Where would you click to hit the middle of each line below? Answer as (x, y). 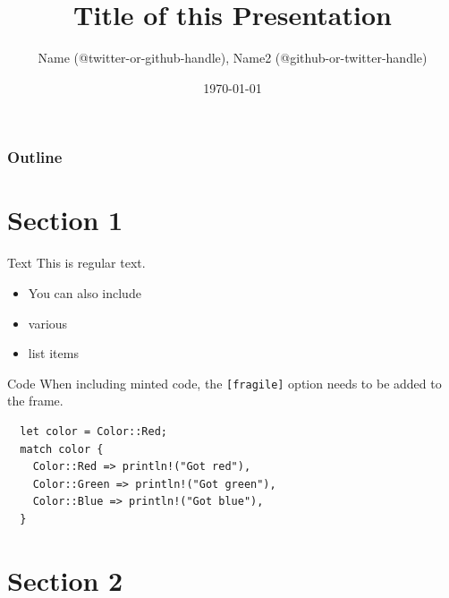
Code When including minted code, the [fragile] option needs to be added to (224, 383)
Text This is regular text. (76, 263)
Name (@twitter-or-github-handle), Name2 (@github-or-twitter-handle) (233, 58)
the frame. (35, 401)
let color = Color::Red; (93, 431)
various (48, 323)
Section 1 (65, 220)
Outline (35, 157)
